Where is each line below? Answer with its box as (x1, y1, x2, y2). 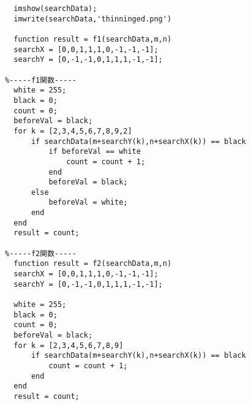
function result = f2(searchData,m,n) (13, 259, 172, 268)
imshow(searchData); (13, 4, 97, 13)
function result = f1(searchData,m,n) (13, 34, 172, 44)
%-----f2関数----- (5, 249, 77, 258)
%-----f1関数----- (5, 75, 77, 85)
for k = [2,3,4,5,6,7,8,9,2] (13, 126, 132, 135)
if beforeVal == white (48, 147, 141, 156)
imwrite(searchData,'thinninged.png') (13, 14, 172, 23)
